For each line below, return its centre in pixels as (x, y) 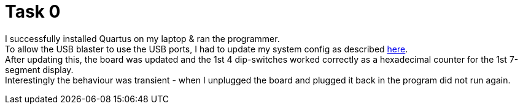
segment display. (39, 69)
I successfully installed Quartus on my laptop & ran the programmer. (142, 38)
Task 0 (33, 12)
